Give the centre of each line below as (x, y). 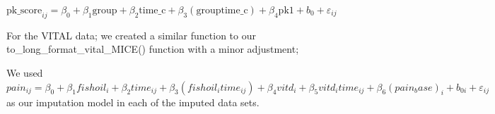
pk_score (24, 11)
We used (25, 72)
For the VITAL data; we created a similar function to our (131, 35)
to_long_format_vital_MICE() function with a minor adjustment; (153, 49)
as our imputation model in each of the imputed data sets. (133, 102)
